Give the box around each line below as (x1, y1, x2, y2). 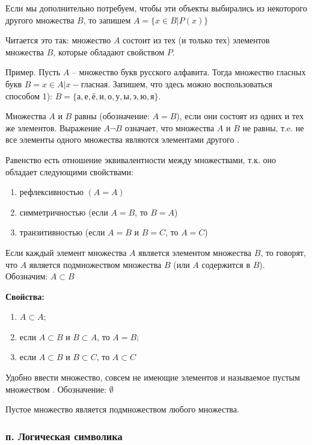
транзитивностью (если (19, 226, 105, 238)
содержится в (201, 258, 251, 270)
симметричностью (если (19, 205, 108, 218)
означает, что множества (124, 121, 215, 134)
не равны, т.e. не (242, 121, 304, 134)
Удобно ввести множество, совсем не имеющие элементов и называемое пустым (5, 371, 300, 384)
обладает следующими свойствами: (5, 165, 133, 178)
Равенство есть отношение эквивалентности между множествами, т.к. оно (5, 153, 277, 166)
